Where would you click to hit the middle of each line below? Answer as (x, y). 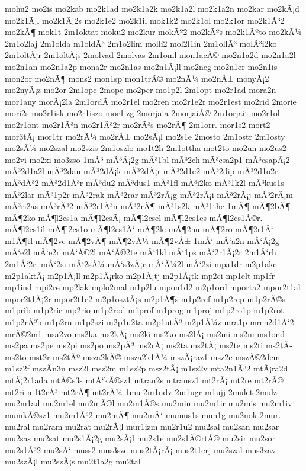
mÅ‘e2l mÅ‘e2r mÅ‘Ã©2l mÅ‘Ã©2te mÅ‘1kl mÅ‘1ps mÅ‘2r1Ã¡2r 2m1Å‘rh (141, 252)
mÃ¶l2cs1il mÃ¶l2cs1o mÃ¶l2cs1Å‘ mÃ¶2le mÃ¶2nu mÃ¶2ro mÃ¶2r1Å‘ (139, 229)
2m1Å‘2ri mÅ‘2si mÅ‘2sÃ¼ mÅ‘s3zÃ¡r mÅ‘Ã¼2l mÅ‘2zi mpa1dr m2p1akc (141, 264)
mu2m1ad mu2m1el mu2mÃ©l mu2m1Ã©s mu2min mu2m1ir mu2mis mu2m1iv (149, 403)
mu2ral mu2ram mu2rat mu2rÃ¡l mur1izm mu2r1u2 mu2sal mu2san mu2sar (142, 426)
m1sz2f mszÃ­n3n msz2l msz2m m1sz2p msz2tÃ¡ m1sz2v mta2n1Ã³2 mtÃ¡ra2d (146, 368)
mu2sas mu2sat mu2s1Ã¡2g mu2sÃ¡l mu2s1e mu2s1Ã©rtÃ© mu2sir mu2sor (140, 438)
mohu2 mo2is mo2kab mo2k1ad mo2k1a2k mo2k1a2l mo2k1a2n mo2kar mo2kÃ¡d (152, 8)
